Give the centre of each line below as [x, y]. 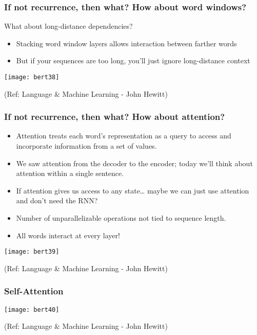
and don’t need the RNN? [57, 200]
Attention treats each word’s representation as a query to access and [124, 136]
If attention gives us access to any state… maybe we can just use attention [133, 190]
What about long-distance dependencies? [68, 26]
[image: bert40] [32, 310]
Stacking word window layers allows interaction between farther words [126, 43]
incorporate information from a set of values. [86, 146]
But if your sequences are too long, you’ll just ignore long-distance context [133, 60]
